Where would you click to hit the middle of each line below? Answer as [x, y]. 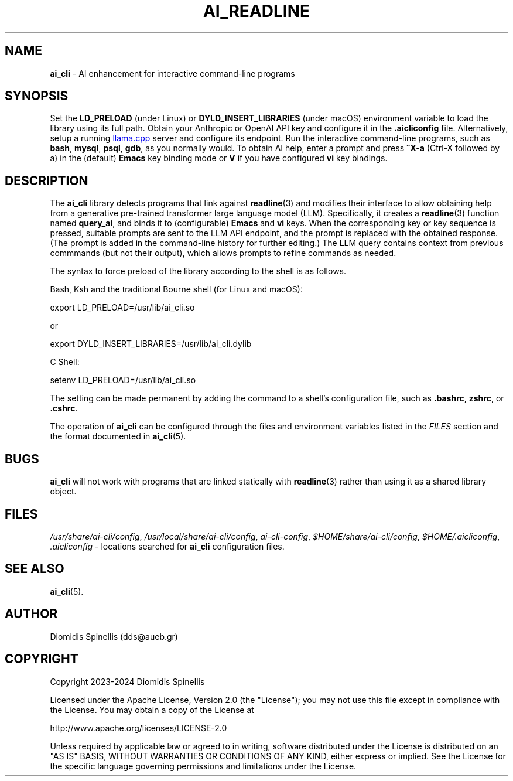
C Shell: [65, 362]
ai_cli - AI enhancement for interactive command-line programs [172, 73]
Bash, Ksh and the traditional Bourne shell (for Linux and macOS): [176, 289]
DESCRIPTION [47, 180]
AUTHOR [31, 614]
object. [63, 492]
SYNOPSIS [37, 96]
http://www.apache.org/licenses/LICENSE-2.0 [138, 728]
